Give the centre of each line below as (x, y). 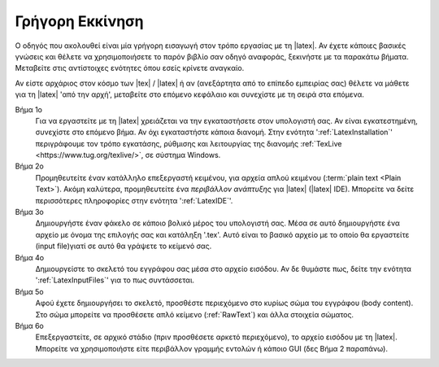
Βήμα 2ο (29, 166)
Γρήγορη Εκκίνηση (79, 21)
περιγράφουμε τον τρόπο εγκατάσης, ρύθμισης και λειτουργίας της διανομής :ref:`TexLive (189, 143)
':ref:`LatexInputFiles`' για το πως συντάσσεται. (115, 280)
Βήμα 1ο (28, 109)
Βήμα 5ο (29, 291)
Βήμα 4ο (30, 257)
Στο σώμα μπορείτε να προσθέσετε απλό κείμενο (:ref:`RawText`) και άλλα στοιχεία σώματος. (194, 314)
